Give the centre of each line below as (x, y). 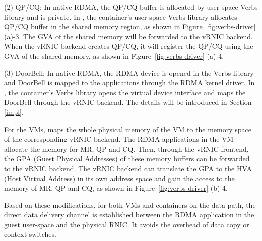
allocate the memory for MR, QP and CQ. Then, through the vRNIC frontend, (126, 148)
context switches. (30, 234)
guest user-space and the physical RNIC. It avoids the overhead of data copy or (127, 224)
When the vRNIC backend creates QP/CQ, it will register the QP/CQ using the (129, 46)
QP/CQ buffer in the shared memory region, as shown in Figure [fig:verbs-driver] (130, 26)
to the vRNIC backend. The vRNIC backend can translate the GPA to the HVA (128, 168)
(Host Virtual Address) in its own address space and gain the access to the (119, 178)
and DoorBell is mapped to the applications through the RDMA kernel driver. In (129, 83)
